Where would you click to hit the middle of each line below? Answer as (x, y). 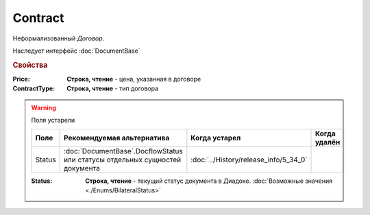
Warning (44, 107)
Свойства (30, 65)
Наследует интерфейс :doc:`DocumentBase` (76, 51)
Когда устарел (216, 138)
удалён (328, 142)
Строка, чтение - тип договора (113, 88)
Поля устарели (53, 121)
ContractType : (34, 88)
